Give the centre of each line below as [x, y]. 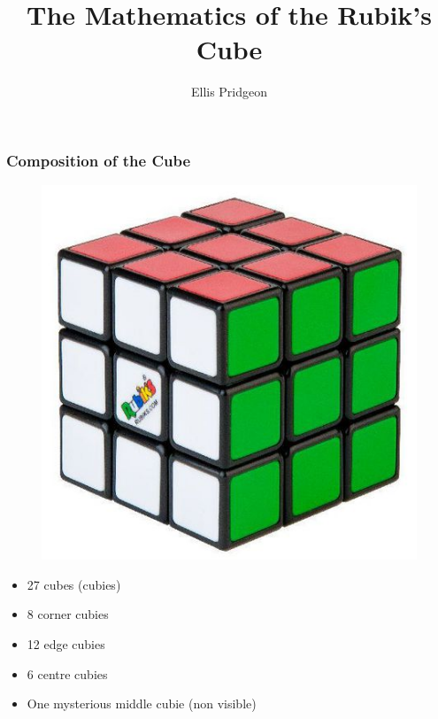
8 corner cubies [68, 614]
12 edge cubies [66, 644]
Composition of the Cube [99, 160]
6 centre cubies [67, 673]
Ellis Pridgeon [229, 92]
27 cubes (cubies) [74, 584]
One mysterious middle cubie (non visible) [142, 704]
